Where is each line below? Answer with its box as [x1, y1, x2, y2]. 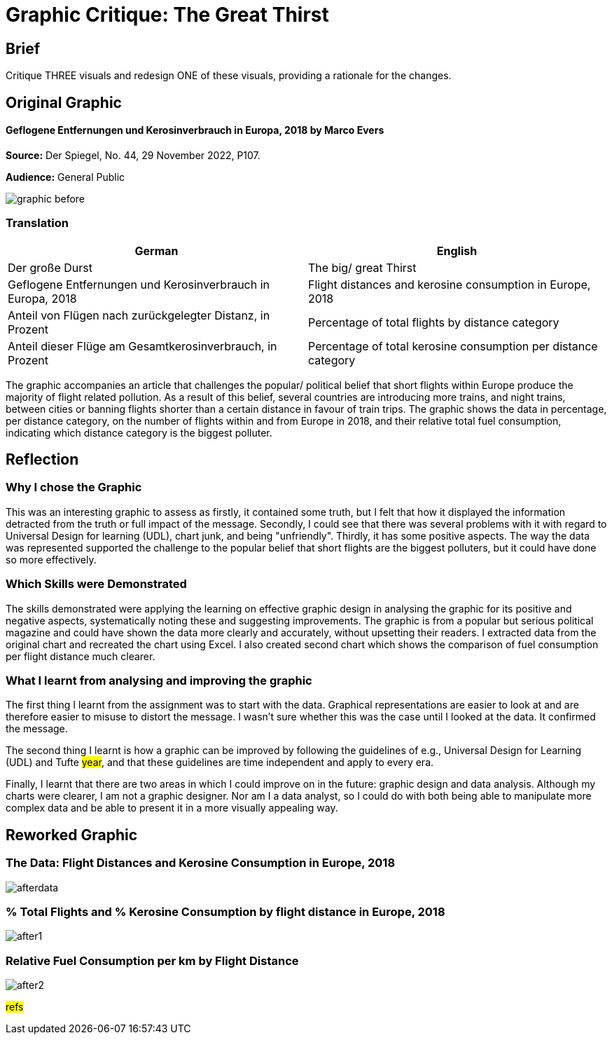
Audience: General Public [6, 170, 125, 183]
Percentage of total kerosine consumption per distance [308, 338, 598, 353]
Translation [6, 216, 69, 231]
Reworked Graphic [6, 826, 138, 844]
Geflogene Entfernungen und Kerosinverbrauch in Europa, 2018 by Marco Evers [6, 124, 384, 137]
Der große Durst [8, 260, 92, 275]
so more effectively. [6, 553, 97, 566]
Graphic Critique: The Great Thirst [6, 3, 329, 27]
